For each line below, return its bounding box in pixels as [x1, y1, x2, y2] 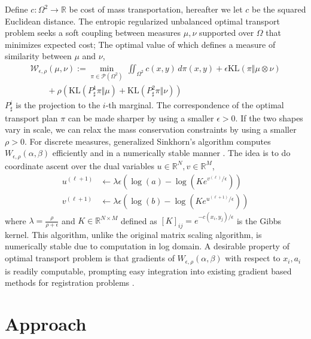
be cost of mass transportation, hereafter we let [69, 3, 243, 15]
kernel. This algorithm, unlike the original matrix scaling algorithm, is [5, 228, 262, 240]
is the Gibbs [236, 214, 282, 227]
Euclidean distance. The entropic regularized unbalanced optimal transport [5, 14, 280, 27]
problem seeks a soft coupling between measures [5, 26, 181, 39]
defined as [121, 214, 157, 227]
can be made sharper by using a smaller [68, 111, 214, 124]
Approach [5, 311, 87, 335]
